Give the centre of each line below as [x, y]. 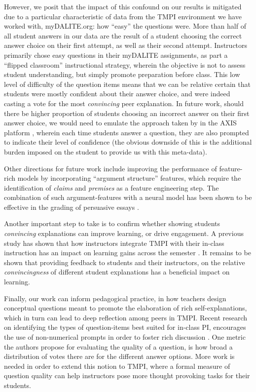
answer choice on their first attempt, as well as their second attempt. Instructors [126, 45]
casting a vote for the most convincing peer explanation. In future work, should [124, 103]
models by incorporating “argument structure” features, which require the [129, 178]
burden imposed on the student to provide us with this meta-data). [106, 151]
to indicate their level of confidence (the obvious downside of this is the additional [128, 142]
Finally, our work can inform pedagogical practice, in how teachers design [115, 298]
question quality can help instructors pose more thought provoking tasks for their [127, 375]
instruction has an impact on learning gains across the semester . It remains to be [128, 253]
